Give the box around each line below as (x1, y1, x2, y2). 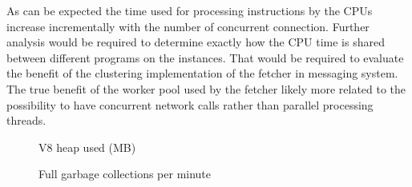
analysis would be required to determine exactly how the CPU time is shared (6, 34, 385, 50)
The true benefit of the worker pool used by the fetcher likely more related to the (6, 80, 406, 97)
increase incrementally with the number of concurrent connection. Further (6, 18, 370, 34)
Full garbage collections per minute (38, 165, 212, 182)
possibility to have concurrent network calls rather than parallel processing (6, 96, 374, 113)
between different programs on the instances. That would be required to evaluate (6, 49, 404, 66)
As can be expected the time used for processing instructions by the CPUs (6, 2, 373, 18)
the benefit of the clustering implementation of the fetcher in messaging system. (6, 65, 398, 82)
